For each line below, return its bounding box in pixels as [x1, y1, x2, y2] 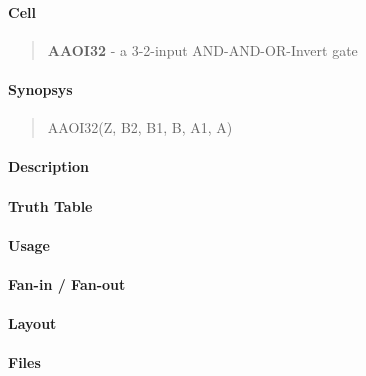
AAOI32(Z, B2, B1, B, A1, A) [47, 117, 233, 138]
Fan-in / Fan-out [8, 273, 126, 294]
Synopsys [8, 78, 73, 99]
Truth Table [8, 195, 93, 216]
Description [8, 156, 90, 177]
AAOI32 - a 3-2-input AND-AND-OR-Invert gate [47, 39, 358, 60]
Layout [8, 313, 57, 334]
